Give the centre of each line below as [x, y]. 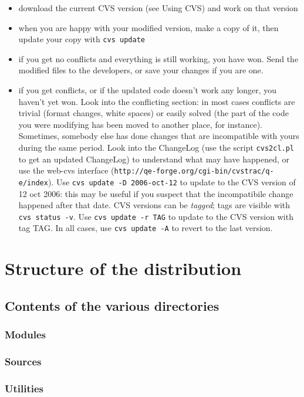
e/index [33, 183]
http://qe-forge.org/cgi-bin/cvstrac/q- [194, 172]
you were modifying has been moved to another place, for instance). [141, 124]
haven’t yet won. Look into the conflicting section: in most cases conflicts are [157, 101]
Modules [25, 335]
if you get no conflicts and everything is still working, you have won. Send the [158, 58]
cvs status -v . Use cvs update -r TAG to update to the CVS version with [156, 216]
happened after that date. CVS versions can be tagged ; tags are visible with [154, 205]
